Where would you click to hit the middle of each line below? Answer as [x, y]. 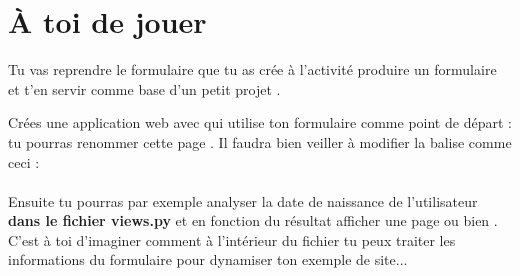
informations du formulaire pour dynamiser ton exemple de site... [208, 259]
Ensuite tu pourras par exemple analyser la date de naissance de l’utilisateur [243, 200]
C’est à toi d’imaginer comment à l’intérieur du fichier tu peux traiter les [232, 239]
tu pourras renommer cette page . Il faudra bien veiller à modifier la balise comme [260, 141]
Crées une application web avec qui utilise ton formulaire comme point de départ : [260, 122]
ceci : [24, 161]
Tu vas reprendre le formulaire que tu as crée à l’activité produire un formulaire [252, 69]
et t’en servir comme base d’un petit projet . [144, 88]
